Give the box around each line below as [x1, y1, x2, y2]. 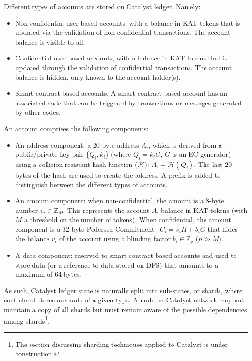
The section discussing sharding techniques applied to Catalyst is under [15, 339, 228, 349]
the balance [15, 233, 49, 243]
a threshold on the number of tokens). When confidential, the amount [24, 214, 231, 225]
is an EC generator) [172, 149, 231, 159]
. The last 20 [194, 159, 232, 169]
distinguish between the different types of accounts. [15, 179, 168, 189]
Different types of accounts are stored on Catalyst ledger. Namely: [4, 1, 201, 11]
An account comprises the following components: [4, 123, 149, 133]
